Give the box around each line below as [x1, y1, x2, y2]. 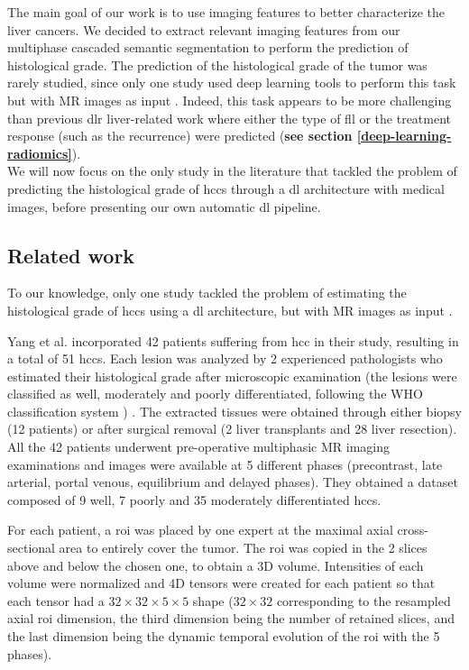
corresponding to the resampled [276, 591, 451, 610]
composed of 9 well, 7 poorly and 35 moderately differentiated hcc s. [7, 490, 382, 509]
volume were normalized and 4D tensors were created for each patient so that [7, 574, 436, 592]
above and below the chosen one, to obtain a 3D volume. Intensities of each [7, 555, 424, 574]
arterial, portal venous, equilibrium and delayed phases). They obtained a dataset [7, 473, 458, 491]
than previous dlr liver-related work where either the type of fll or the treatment [7, 108, 452, 127]
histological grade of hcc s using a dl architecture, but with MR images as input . [7, 300, 453, 319]
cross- [397, 520, 428, 539]
